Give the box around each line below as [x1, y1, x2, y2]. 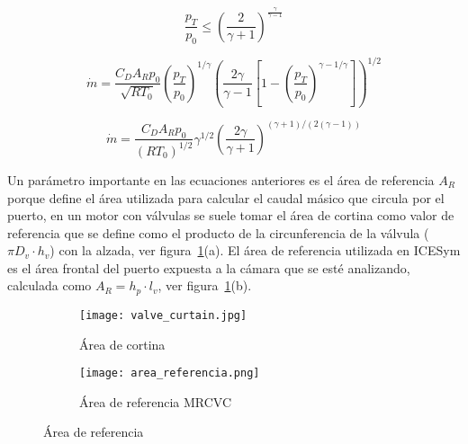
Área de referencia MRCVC [79, 392, 232, 411]
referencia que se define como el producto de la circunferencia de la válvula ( [7, 223, 429, 242]
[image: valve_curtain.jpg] [79, 308, 247, 322]
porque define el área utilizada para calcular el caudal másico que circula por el [7, 188, 445, 207]
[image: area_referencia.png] [79, 367, 260, 380]
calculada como [7, 276, 92, 295]
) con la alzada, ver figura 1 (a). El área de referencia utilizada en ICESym [49, 241, 461, 260]
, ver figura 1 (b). [157, 276, 252, 295]
